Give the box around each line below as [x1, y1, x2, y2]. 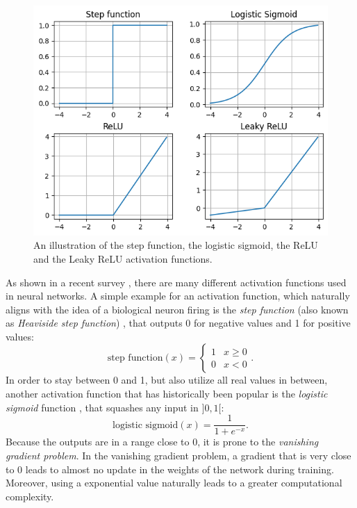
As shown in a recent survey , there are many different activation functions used [6, 275, 347, 289]
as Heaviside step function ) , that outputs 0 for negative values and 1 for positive [6, 316, 351, 330]
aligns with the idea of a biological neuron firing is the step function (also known [6, 302, 349, 316]
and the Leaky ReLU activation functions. [33, 251, 213, 265]
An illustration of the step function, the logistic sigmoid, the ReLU [33, 238, 318, 252]
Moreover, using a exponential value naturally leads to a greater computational [6, 475, 342, 490]
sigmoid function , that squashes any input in [6, 400, 199, 414]
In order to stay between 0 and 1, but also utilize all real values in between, [6, 372, 328, 387]
